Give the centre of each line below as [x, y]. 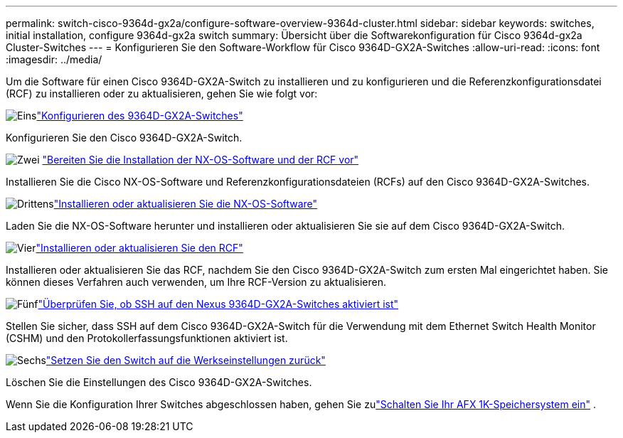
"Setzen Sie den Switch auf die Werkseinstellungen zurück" [186, 360]
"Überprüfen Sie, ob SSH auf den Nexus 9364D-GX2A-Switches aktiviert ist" [218, 304]
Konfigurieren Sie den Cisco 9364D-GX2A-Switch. [124, 138]
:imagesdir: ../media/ [54, 59]
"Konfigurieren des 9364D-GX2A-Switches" [140, 116]
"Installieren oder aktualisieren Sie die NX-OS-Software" [186, 204]
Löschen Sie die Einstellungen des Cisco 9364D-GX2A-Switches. [159, 382]
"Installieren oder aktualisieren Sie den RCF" [139, 248]
